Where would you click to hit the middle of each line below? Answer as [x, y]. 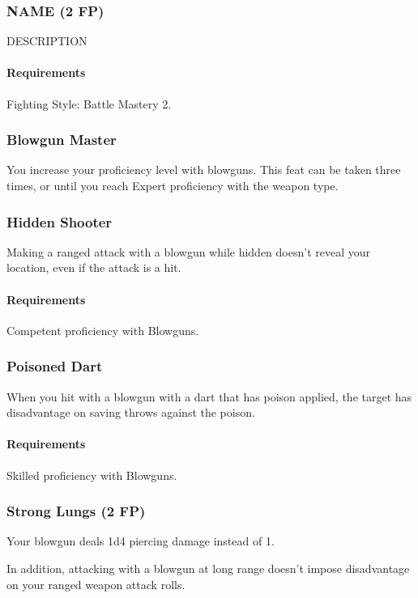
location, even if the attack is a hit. [94, 267]
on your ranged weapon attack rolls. [96, 584]
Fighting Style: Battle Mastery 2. [89, 103]
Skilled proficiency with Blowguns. [92, 475]
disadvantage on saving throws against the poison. [131, 412]
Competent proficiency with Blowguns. [103, 330]
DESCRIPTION [47, 41]
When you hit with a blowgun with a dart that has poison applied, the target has [209, 396]
